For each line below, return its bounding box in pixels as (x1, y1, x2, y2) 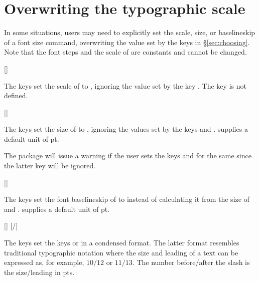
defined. (4, 90, 28, 101)
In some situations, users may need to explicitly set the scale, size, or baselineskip (4, 27, 255, 38)
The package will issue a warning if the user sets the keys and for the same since (4, 150, 251, 161)
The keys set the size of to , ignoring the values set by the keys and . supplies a (4, 124, 248, 134)
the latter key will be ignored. (4, 160, 96, 171)
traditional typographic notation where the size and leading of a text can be (4, 247, 238, 257)
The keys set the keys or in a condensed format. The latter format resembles (4, 237, 239, 248)
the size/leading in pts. (4, 266, 75, 277)
